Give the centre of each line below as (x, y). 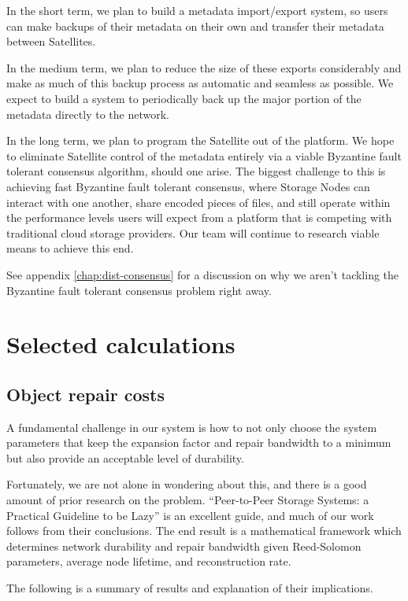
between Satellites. (51, 41)
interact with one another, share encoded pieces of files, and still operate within (198, 202)
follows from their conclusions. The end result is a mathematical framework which (204, 531)
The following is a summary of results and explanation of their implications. (190, 588)
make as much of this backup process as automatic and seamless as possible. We (200, 83)
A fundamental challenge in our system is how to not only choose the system (192, 427)
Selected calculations (121, 344)
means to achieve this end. (70, 248)
